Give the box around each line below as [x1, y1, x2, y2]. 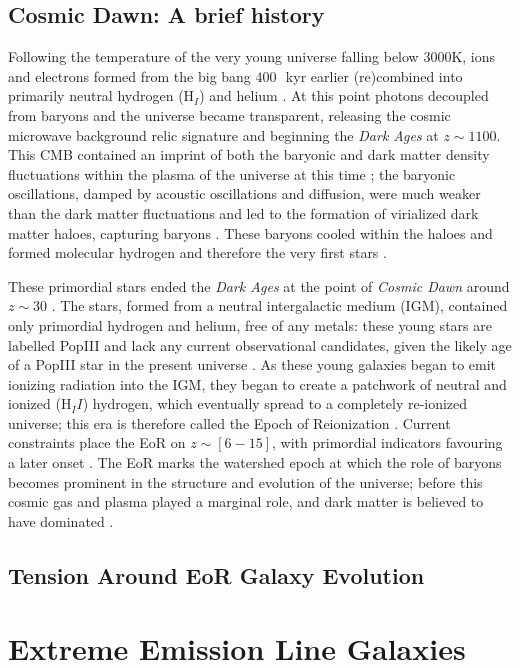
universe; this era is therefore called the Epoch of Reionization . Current [8, 412, 451, 433]
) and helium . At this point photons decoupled [199, 85, 489, 106]
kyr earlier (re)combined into [285, 65, 463, 86]
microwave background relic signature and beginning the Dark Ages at [8, 124, 439, 145]
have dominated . [8, 510, 114, 531]
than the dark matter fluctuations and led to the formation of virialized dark [8, 202, 479, 223]
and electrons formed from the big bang [8, 65, 251, 86]
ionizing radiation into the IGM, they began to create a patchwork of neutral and [8, 373, 507, 394]
